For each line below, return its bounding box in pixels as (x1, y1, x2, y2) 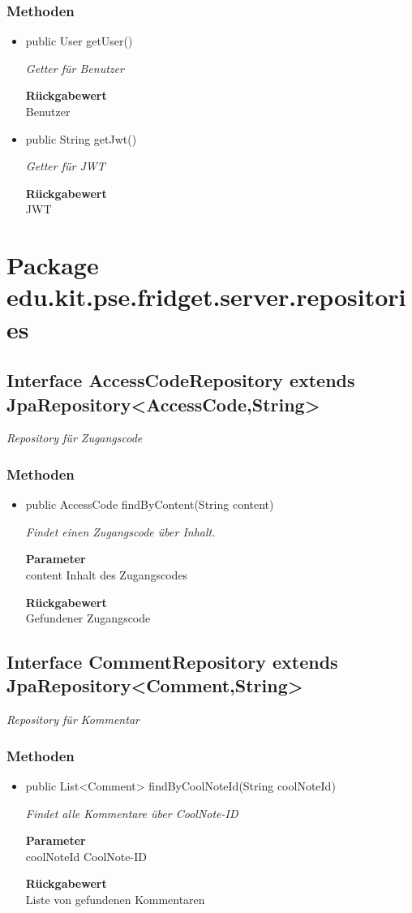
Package (6, 248, 99, 282)
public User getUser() (25, 32, 133, 50)
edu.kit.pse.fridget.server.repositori (6, 280, 406, 313)
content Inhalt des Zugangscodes (25, 566, 188, 583)
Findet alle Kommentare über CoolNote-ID (25, 804, 238, 821)
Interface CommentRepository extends (6, 649, 338, 674)
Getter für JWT (25, 157, 105, 174)
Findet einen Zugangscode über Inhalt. (25, 523, 216, 540)
